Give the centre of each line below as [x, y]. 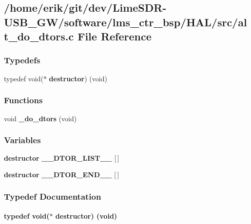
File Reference [115, 36]
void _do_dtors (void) [40, 118]
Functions [23, 100]
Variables [22, 140]
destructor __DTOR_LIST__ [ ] [62, 158]
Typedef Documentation [53, 196]
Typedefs [22, 60]
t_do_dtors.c [39, 36]
